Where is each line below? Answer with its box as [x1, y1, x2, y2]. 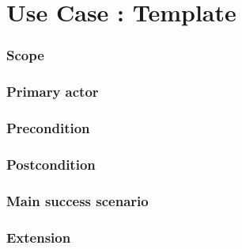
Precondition [6, 117, 90, 137]
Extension [6, 227, 71, 247]
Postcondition [6, 154, 96, 174]
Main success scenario [6, 190, 149, 210]
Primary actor [6, 82, 99, 102]
